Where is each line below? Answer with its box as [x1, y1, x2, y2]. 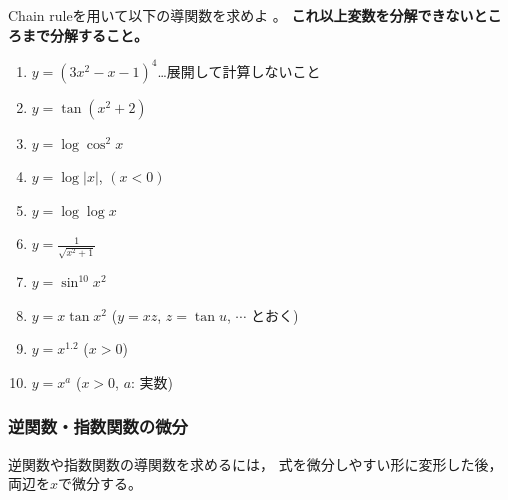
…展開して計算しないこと [157, 60, 321, 81]
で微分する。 [58, 473, 143, 494]
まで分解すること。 [21, 24, 148, 45]
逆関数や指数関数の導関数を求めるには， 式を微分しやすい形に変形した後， [8, 453, 503, 474]
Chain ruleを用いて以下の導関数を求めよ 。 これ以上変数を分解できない [8, 5, 474, 25]
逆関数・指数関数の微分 [8, 414, 188, 439]
